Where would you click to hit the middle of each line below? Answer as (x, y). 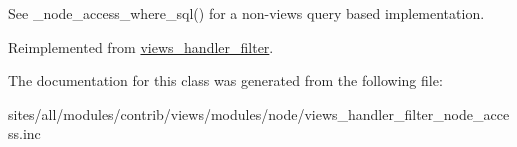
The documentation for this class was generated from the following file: (225, 80)
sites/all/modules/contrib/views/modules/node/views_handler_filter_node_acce (259, 113)
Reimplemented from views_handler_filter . (141, 46)
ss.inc (24, 133)
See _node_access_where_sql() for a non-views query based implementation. (246, 13)
